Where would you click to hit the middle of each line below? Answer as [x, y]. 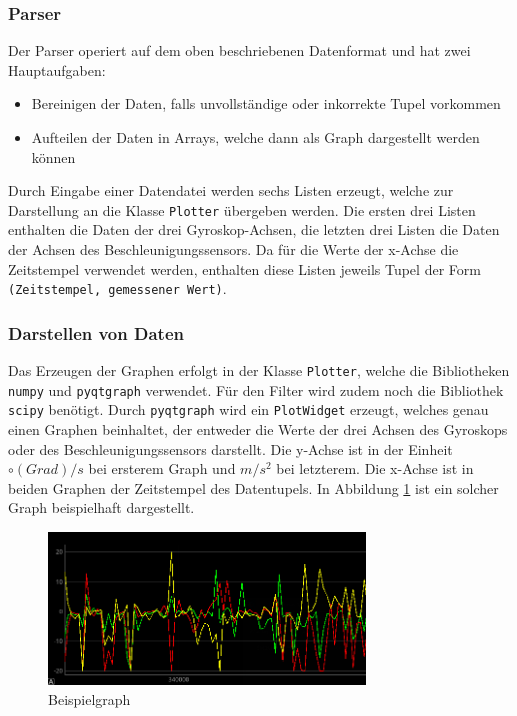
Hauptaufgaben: [57, 69]
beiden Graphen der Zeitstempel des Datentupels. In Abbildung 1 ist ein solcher [253, 487]
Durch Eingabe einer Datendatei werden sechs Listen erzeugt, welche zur [231, 190]
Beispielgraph [89, 698]
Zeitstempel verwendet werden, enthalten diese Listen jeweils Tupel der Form [244, 268]
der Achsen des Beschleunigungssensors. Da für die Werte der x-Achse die [233, 249]
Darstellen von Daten [96, 332]
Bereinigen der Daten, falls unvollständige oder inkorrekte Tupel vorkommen [266, 103]
